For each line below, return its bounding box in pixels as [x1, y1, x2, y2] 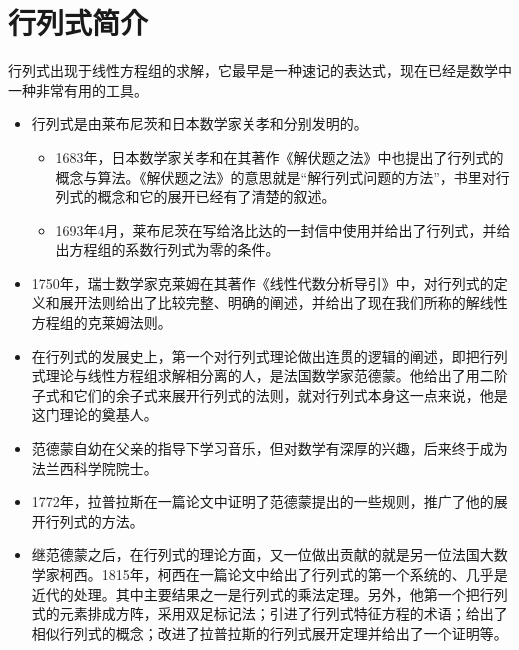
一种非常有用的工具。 [8, 79, 148, 100]
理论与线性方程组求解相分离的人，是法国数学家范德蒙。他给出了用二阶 [45, 365, 508, 386]
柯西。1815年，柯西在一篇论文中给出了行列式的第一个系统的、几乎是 [59, 564, 508, 584]
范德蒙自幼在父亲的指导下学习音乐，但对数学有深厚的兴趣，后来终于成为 [31, 438, 508, 459]
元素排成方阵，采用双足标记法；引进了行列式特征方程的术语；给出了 [59, 603, 508, 624]
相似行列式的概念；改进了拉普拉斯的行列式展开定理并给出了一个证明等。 [31, 622, 508, 643]
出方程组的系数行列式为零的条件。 [55, 239, 280, 260]
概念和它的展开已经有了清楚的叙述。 [97, 186, 336, 207]
